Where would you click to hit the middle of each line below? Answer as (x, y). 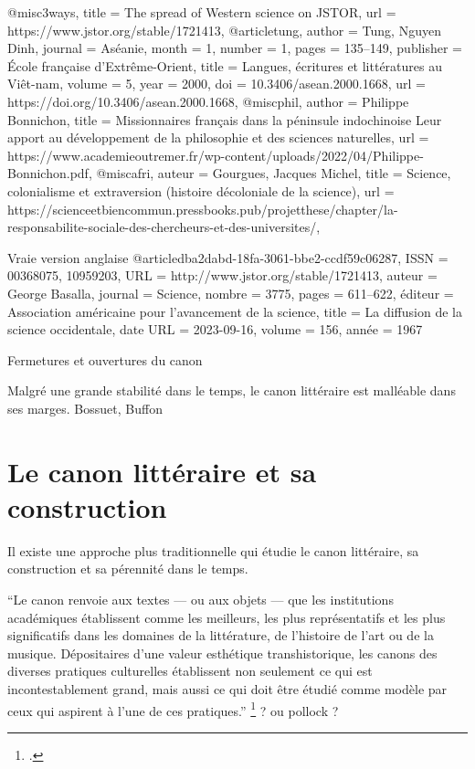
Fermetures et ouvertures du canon (105, 359)
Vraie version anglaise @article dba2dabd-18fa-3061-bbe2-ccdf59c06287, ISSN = (228, 257)
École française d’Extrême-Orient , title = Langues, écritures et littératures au (225, 65)
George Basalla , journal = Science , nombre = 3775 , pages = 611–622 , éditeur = (231, 293)
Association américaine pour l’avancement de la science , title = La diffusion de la (235, 311)
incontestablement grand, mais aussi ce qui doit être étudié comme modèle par (227, 688)
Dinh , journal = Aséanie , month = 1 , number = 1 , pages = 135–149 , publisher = (235, 48)
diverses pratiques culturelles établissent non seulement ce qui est (190, 671)
